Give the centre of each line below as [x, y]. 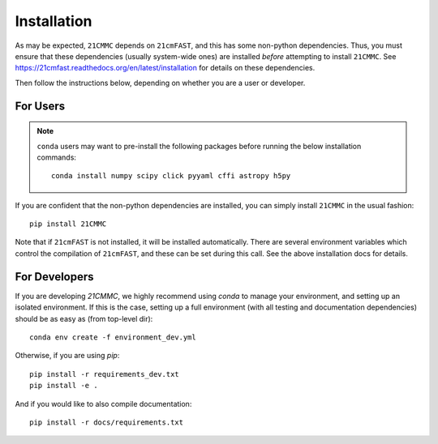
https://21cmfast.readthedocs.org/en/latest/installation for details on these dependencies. [165, 68]
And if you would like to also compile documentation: [103, 403]
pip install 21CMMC [68, 224]
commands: [57, 157]
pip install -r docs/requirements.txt [107, 422]
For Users [40, 106]
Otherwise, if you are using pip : [67, 356]
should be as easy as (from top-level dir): [84, 318]
